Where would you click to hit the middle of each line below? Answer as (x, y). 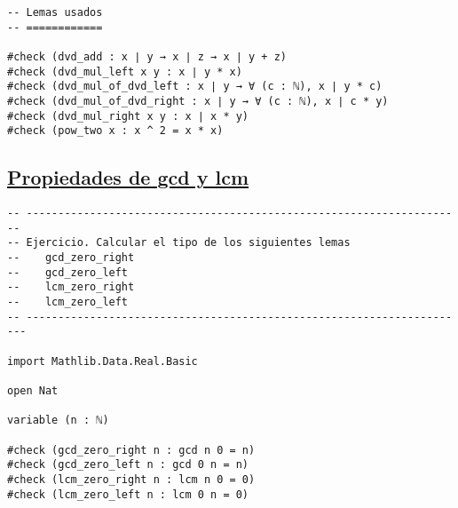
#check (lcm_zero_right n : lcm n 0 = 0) (131, 479)
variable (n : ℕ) (58, 421)
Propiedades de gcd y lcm (128, 177)
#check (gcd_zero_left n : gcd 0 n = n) (128, 465)
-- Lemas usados (55, 12)
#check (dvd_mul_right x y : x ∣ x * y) (128, 116)
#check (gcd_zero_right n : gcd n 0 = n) (131, 450)
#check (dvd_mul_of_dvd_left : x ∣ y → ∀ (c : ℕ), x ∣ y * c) (195, 87)
